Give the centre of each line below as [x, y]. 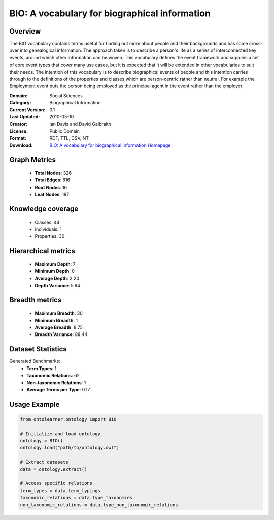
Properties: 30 [50, 236]
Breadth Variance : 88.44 [61, 334]
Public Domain [64, 131]
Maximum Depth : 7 [55, 264]
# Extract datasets [44, 462]
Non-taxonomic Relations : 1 [56, 383]
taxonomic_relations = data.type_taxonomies [76, 498]
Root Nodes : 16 [51, 187]
